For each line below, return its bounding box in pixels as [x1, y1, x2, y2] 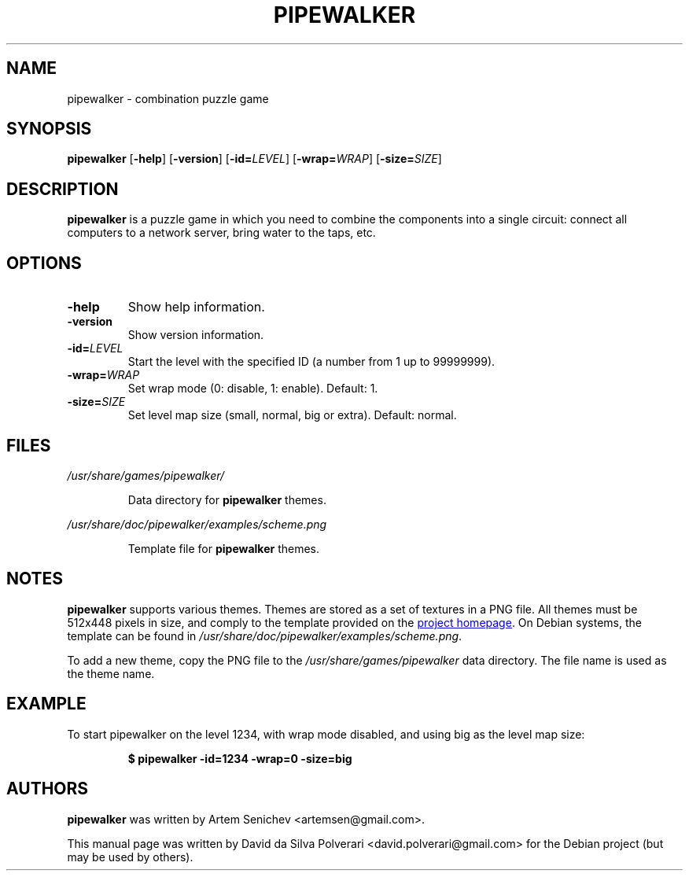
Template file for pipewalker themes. [127, 541, 320, 555]
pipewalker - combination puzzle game [67, 91, 269, 105]
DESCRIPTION [6, 179, 119, 199]
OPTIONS [6, 252, 82, 273]
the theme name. [67, 666, 155, 680]
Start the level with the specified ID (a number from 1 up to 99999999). [127, 355, 496, 369]
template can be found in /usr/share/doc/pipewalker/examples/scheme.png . [67, 628, 462, 643]
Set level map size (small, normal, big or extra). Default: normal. [127, 408, 457, 422]
